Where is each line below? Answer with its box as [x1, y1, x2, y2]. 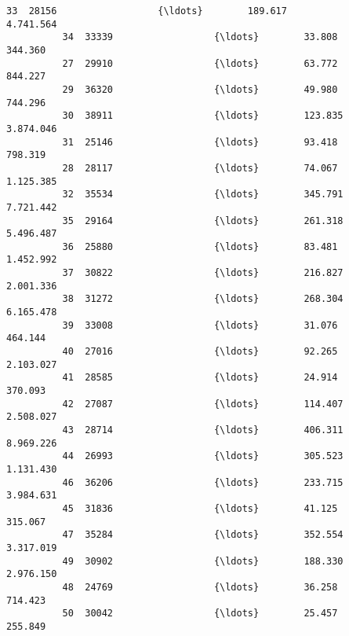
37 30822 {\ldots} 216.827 [62, 267, 344, 279]
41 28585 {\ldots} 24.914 [62, 372, 338, 384]
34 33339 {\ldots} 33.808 [62, 31, 338, 43]
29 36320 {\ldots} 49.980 [62, 83, 338, 95]
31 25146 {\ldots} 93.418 [62, 136, 338, 148]
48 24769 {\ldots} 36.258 [62, 581, 338, 593]
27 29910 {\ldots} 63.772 [62, 57, 338, 69]
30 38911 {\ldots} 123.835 [62, 110, 344, 122]
